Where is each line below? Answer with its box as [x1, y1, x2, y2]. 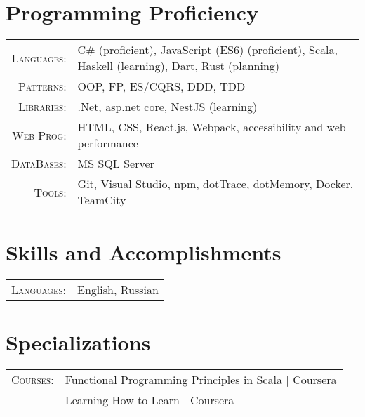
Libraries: [18, 98, 67, 115]
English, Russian [77, 282, 159, 298]
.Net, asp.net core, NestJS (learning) [77, 98, 258, 115]
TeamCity [77, 192, 126, 208]
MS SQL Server [77, 155, 154, 172]
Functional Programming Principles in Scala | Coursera [65, 371, 337, 388]
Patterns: [18, 78, 67, 95]
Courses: [11, 371, 54, 388]
